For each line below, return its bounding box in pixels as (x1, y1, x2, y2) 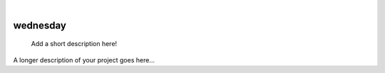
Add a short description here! (31, 40, 118, 48)
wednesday (13, 19, 67, 31)
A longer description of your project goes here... (13, 55, 155, 64)
